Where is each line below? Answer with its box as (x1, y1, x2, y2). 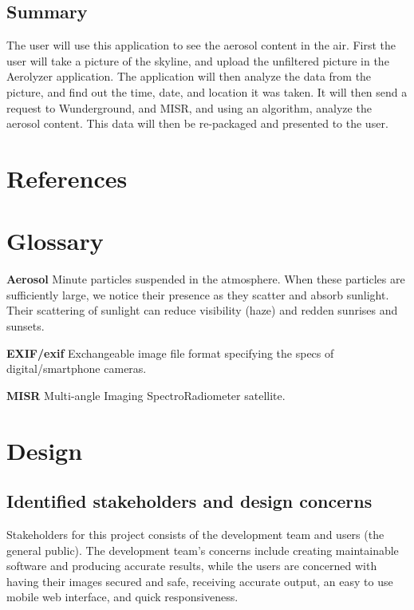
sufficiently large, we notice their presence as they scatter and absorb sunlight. (6, 286, 389, 303)
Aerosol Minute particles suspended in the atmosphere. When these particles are (6, 271, 405, 287)
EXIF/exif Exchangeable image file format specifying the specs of (6, 344, 334, 361)
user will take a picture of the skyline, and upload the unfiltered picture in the (6, 52, 389, 69)
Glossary (6, 224, 104, 257)
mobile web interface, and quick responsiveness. (6, 588, 239, 605)
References (6, 161, 128, 194)
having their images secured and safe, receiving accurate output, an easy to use (6, 572, 393, 589)
